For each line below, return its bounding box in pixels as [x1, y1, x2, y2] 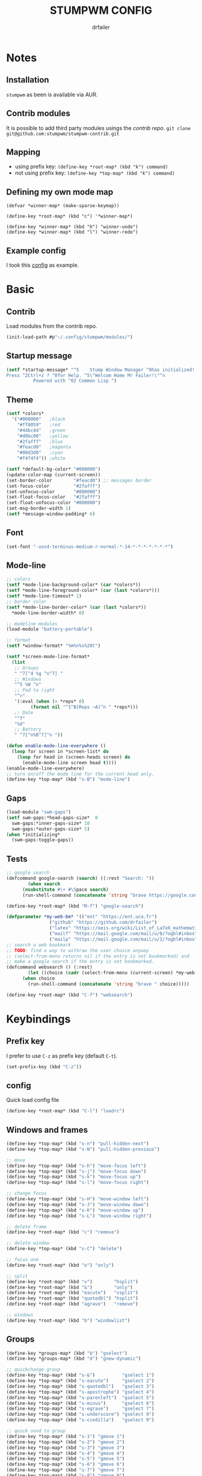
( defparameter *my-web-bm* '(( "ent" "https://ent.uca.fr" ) [6, 914, 158, 920]
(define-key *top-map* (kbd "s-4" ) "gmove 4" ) [6, 1450, 125, 1456]
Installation [6, 75, 49, 85]
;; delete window [6, 1240, 50, 1247]
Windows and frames [6, 1124, 88, 1135]
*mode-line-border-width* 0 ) [11, 609, 85, 616]
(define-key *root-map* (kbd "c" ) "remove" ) [6, 1229, 120, 1235]
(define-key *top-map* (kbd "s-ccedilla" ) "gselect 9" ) [6, 1417, 155, 1423]
